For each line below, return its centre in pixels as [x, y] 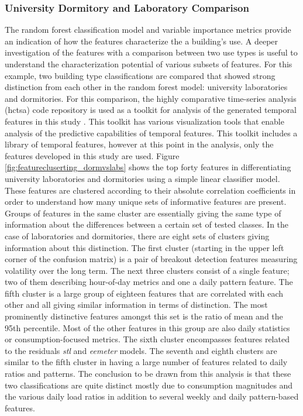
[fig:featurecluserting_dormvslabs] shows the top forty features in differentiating [148, 167]
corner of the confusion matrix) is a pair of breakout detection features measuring [151, 259]
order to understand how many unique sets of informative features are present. [146, 202]
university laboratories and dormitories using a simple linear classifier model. [142, 178]
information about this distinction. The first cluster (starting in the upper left [144, 247]
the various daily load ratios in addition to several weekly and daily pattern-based [152, 396]
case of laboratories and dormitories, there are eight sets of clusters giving [137, 235]
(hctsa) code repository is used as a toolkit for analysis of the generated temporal [151, 110]
